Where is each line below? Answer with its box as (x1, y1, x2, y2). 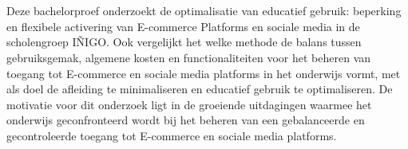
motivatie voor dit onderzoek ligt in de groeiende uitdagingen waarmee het (6, 96, 372, 112)
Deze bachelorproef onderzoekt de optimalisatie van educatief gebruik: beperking (6, 2, 402, 19)
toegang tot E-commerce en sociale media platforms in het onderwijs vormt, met (6, 65, 401, 81)
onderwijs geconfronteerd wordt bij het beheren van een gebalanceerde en (6, 112, 365, 128)
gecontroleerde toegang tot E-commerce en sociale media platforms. (6, 127, 337, 143)
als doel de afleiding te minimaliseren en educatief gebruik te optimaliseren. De (6, 80, 393, 97)
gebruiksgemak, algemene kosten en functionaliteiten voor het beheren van (6, 49, 371, 65)
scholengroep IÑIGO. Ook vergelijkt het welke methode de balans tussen (6, 33, 362, 50)
